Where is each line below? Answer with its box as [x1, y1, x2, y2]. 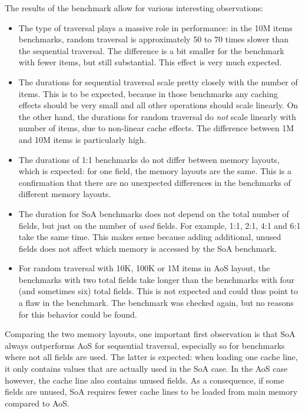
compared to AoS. [5, 397, 69, 409]
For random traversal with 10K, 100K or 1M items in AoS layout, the [18, 262, 270, 274]
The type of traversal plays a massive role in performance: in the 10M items [18, 21, 293, 34]
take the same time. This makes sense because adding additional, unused [18, 231, 281, 243]
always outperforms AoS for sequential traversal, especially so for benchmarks [5, 339, 285, 351]
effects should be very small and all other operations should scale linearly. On [18, 99, 299, 111]
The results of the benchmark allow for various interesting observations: [5, 2, 263, 14]
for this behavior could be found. [18, 308, 137, 320]
